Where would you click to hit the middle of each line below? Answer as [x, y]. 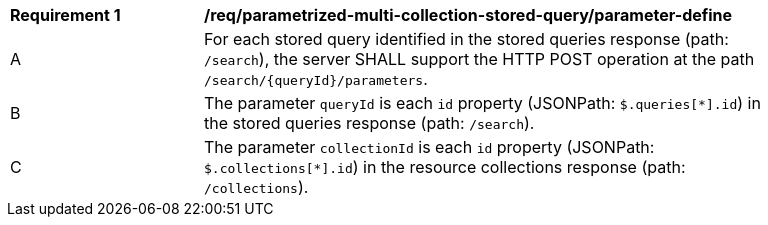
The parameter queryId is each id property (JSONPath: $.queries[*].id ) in [482, 103]
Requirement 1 [65, 15]
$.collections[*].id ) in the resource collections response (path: [445, 167]
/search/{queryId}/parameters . [316, 79]
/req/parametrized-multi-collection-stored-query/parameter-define [468, 15]
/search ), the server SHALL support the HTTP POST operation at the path [479, 59]
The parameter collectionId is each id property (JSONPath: [429, 147]
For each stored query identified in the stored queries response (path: [466, 39]
